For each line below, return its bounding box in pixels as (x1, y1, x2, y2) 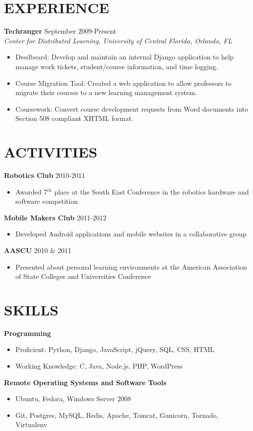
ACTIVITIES (4, 142, 97, 162)
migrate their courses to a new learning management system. (15, 87, 197, 98)
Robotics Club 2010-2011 (4, 170, 85, 180)
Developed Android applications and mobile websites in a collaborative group (15, 229, 247, 239)
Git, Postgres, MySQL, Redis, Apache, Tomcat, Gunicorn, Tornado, (15, 410, 218, 420)
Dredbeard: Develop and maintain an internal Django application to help (15, 52, 234, 62)
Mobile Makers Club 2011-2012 (4, 212, 107, 222)
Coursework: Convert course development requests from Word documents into (15, 103, 248, 114)
